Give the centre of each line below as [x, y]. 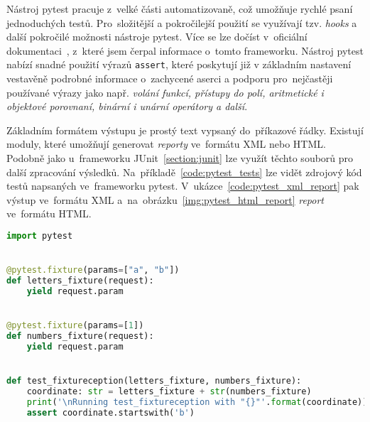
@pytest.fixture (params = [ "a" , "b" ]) [93, 270]
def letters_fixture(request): [80, 281]
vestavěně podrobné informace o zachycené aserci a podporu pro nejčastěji [170, 79]
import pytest [40, 236]
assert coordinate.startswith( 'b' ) [110, 412]
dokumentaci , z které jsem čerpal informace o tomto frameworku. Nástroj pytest [185, 50]
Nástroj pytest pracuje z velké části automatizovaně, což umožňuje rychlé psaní [180, 9]
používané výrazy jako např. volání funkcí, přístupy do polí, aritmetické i [165, 92]
